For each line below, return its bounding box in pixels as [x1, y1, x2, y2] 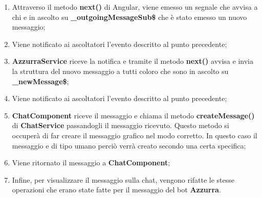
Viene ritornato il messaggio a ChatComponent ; [12, 157, 170, 168]
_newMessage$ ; [12, 76, 69, 86]
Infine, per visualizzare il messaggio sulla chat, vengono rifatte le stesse [12, 174, 235, 185]
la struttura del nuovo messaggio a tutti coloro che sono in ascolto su [12, 65, 229, 76]
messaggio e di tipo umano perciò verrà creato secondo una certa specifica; [12, 140, 246, 151]
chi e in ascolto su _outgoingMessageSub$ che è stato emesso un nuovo [12, 11, 247, 22]
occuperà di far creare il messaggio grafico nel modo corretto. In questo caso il [12, 130, 257, 140]
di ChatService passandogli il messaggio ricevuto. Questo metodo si [12, 120, 229, 131]
